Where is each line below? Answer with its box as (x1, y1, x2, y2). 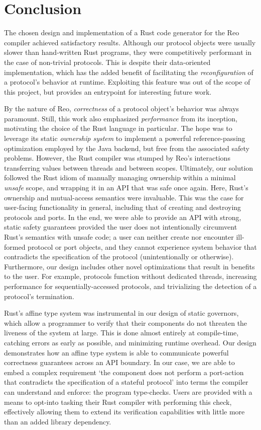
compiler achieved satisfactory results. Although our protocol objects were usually (4, 37, 256, 47)
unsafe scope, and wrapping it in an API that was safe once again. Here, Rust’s (4, 182, 248, 193)
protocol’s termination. (4, 291, 74, 301)
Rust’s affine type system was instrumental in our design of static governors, (4, 308, 239, 318)
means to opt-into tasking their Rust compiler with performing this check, (4, 396, 232, 407)
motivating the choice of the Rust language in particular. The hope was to (4, 123, 232, 133)
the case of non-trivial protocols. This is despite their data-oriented (4, 56, 211, 67)
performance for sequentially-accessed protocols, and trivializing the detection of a (4, 280, 257, 291)
